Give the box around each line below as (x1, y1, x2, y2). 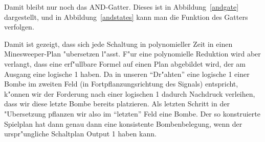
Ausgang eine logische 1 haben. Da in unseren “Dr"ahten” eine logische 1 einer (4, 68, 250, 79)
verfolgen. (4, 21, 34, 32)
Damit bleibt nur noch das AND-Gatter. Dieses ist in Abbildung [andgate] (4, 2, 239, 12)
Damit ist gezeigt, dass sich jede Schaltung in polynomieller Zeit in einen (4, 38, 233, 49)
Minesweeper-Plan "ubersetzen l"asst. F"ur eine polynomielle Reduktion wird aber (4, 48, 261, 59)
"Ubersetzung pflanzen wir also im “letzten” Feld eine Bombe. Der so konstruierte (4, 108, 260, 119)
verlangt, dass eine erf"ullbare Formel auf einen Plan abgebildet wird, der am (4, 58, 246, 69)
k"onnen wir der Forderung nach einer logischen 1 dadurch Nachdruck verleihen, (4, 88, 255, 99)
